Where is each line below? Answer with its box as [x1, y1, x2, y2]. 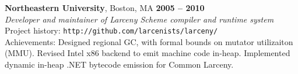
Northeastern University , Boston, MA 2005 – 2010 [5, 2, 205, 13]
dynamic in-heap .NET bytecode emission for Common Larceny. [5, 58, 234, 71]
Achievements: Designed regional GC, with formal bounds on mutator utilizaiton [5, 35, 293, 47]
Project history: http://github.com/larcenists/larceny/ [5, 24, 218, 36]
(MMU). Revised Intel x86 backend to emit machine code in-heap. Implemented [5, 47, 290, 59]
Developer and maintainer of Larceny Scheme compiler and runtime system [5, 13, 274, 25]
